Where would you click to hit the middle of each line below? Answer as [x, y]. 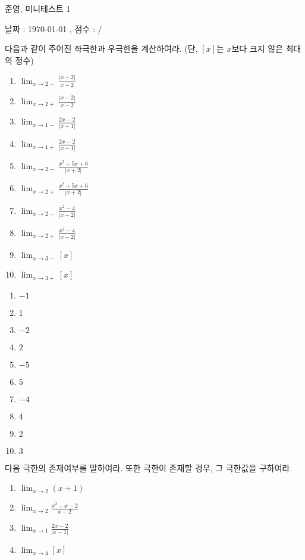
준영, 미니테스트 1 [38, 8]
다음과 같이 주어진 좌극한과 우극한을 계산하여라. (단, [101, 49]
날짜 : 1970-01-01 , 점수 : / [54, 28]
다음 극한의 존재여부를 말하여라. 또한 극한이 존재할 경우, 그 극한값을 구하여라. [149, 467]
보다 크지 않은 [257, 49]
